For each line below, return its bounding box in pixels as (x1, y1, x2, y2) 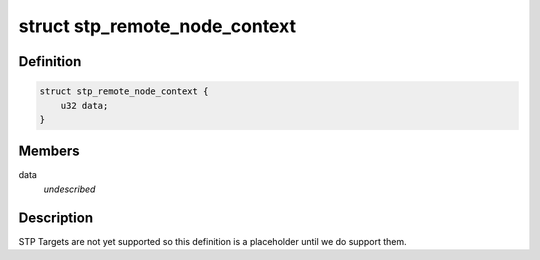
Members (18, 143, 80, 160)
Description (18, 209, 94, 226)
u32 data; (60, 100, 109, 111)
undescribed (43, 183, 96, 195)
